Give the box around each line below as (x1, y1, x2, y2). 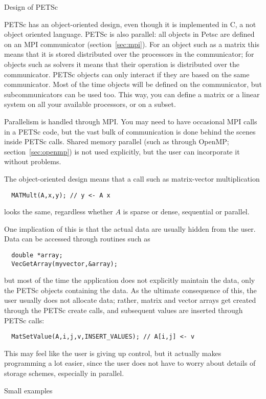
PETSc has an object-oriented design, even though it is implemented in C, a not (4, 18, 256, 29)
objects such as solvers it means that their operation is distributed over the (4, 58, 240, 69)
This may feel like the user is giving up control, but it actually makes (4, 347, 221, 358)
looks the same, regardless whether (4, 206, 113, 217)
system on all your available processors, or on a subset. (4, 99, 176, 109)
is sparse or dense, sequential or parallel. (123, 206, 250, 217)
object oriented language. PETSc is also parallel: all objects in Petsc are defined (4, 29, 255, 39)
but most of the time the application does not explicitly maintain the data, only (4, 275, 255, 285)
